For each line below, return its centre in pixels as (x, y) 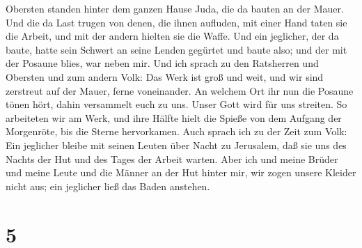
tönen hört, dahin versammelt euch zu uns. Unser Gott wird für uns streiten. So (176, 104)
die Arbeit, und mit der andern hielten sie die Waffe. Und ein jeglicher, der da (172, 36)
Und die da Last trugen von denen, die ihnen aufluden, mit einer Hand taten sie (176, 22)
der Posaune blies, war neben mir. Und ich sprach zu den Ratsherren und (162, 63)
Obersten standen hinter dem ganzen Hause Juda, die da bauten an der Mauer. (175, 8)
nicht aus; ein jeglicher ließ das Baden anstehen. (108, 186)
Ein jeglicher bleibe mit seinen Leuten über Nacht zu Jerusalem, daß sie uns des (176, 145)
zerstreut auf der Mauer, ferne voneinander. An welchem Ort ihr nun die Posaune (180, 90)
